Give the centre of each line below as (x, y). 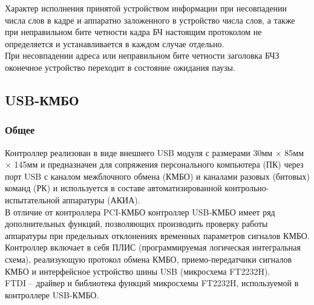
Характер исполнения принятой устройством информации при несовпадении (146, 8)
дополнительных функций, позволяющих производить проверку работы (136, 224)
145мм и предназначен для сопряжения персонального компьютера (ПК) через (159, 164)
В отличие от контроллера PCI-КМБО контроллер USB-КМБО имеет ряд (140, 212)
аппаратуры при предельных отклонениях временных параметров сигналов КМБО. (157, 235)
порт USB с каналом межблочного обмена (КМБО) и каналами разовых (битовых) (157, 176)
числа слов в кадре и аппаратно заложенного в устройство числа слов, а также (150, 20)
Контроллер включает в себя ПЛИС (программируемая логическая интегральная (153, 247)
